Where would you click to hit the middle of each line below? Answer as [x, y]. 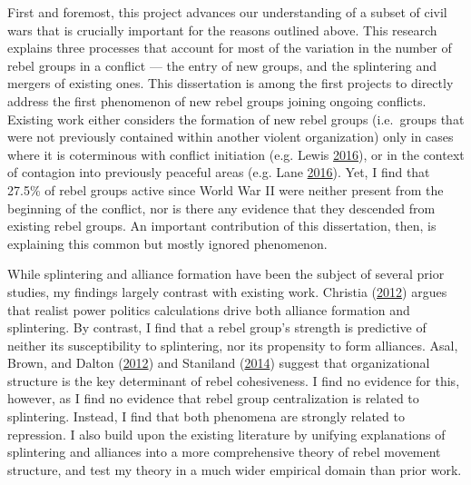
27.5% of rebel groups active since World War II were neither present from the [226, 189]
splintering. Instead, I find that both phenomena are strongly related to [206, 416]
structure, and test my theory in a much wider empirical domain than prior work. [235, 469]
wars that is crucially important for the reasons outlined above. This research [222, 30]
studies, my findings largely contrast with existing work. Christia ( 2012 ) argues [227, 291]
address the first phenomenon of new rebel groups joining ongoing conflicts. [217, 100]
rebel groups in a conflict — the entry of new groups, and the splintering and [222, 65]
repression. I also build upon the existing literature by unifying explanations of [226, 434]
